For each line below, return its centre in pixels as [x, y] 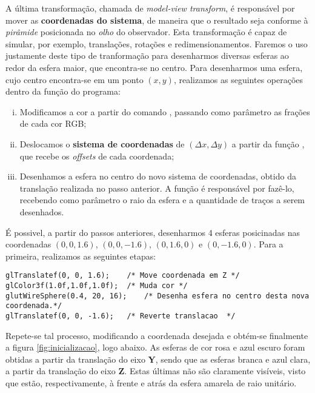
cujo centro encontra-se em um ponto [75, 79]
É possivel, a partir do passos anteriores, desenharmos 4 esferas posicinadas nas [153, 232]
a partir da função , [268, 143]
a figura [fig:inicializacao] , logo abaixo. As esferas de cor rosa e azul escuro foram [155, 347]
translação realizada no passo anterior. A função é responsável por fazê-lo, [157, 188]
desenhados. [42, 211]
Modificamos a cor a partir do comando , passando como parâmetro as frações [165, 111]
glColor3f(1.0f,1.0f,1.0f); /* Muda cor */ [97, 285]
